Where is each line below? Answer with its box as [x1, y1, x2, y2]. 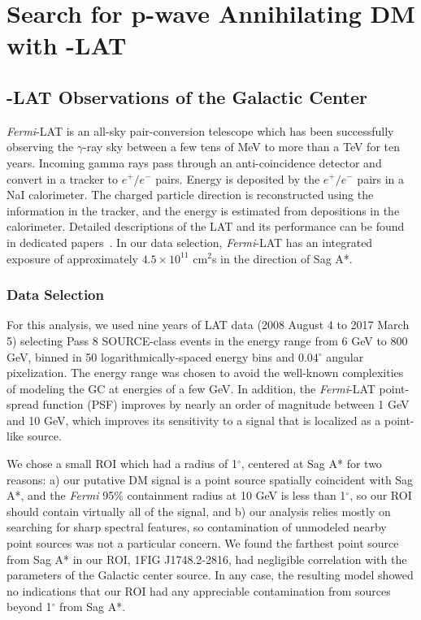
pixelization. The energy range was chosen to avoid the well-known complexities [7, 364, 404, 381]
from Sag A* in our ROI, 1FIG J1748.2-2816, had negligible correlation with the [7, 550, 407, 567]
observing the [7, 138, 74, 155]
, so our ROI [349, 487, 412, 504]
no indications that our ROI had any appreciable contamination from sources [7, 582, 391, 599]
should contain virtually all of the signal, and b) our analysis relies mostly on [7, 502, 391, 519]
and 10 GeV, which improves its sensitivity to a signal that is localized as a [7, 411, 381, 428]
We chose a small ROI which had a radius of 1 [7, 455, 237, 472]
